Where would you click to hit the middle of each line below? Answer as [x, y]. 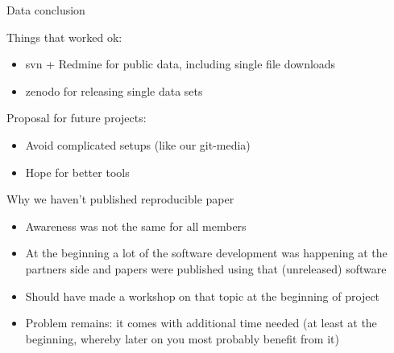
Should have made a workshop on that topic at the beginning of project [203, 296]
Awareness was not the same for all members [136, 226]
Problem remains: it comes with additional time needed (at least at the [201, 323]
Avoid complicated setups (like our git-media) [138, 144]
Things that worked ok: [64, 37]
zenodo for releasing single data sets [114, 90]
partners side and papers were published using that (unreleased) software [206, 268]
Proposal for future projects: [77, 118]
